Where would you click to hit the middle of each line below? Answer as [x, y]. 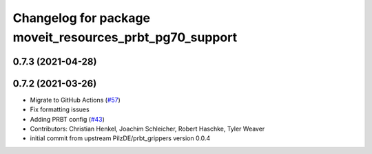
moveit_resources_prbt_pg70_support [125, 37]
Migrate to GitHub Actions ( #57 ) [75, 100]
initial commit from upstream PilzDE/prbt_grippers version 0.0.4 [120, 138]
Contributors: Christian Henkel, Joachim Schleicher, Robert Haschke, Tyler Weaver [147, 129]
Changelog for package [82, 18]
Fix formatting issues [60, 109]
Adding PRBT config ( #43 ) [67, 119]
